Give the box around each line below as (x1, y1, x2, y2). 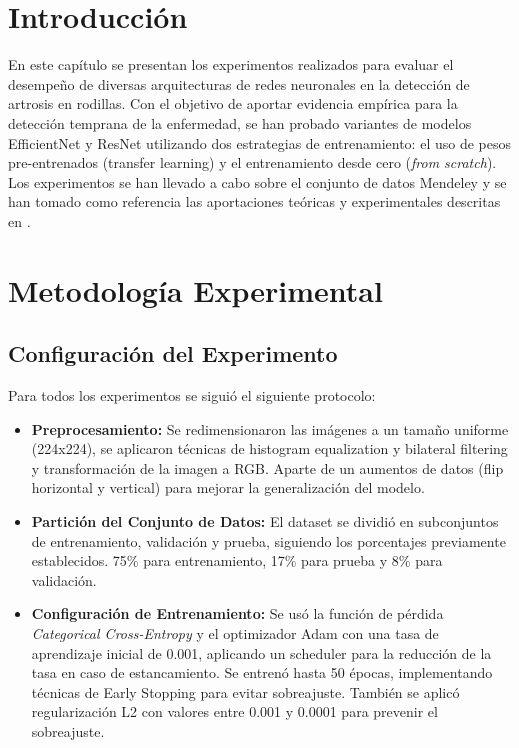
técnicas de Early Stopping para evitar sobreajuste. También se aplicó (31, 681, 460, 702)
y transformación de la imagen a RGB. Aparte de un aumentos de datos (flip (31, 457, 504, 478)
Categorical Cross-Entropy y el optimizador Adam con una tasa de (31, 622, 439, 643)
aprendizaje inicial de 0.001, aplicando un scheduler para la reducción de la (31, 642, 492, 663)
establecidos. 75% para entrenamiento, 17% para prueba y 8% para (31, 550, 443, 571)
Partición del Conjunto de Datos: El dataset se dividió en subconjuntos (31, 511, 499, 532)
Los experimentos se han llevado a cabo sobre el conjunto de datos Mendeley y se (8, 171, 507, 192)
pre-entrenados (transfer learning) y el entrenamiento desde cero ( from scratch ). (8, 152, 497, 173)
